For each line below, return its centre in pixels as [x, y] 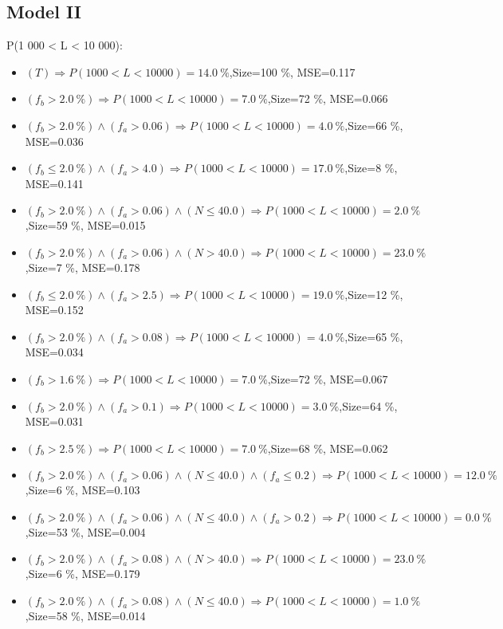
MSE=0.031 [54, 421]
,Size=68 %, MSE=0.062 [328, 448]
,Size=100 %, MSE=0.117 [292, 71]
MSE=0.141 [54, 183]
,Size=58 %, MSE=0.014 [85, 616]
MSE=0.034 [54, 352]
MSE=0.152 [54, 310]
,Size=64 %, [368, 405]
